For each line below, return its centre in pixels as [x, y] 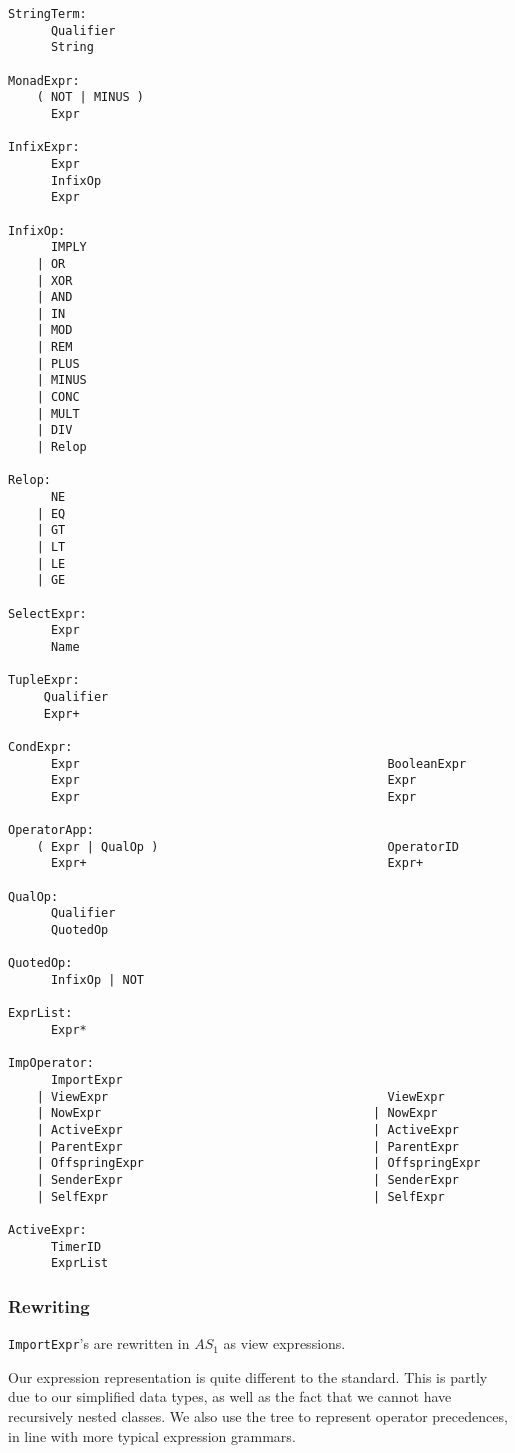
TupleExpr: [44, 680]
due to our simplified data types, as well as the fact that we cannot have [230, 1396]
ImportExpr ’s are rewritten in [99, 1343]
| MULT [58, 413]
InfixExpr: [44, 147]
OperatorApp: [51, 830]
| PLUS [58, 363]
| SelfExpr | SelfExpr [240, 1196]
